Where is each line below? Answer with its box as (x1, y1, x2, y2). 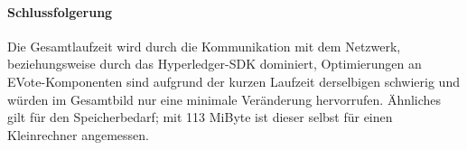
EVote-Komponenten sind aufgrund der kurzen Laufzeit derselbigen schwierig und (7, 71, 460, 90)
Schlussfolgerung (7, 2, 113, 21)
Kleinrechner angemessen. (7, 125, 149, 144)
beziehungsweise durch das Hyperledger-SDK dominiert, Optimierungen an (7, 54, 422, 73)
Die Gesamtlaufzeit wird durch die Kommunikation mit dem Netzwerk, (7, 36, 401, 55)
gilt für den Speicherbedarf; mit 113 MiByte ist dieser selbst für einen (7, 108, 393, 127)
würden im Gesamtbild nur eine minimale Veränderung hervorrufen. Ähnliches (7, 89, 442, 108)
